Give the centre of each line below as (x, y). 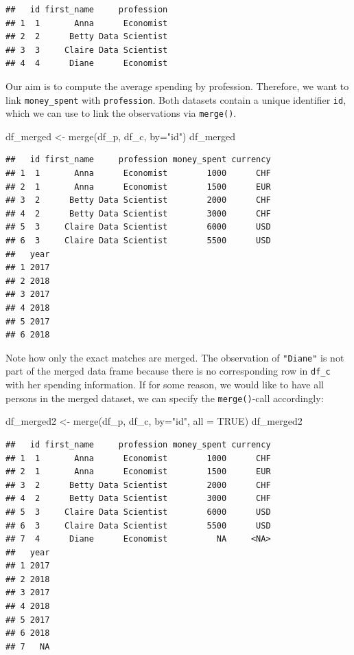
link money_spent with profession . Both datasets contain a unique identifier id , (176, 99)
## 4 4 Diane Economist (87, 64)
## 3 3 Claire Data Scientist (87, 50)
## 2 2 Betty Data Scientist (87, 37)
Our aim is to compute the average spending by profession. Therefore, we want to (177, 86)
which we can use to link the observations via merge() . (121, 113)
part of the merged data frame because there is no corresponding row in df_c (168, 371)
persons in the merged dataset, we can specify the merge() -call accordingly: (165, 398)
